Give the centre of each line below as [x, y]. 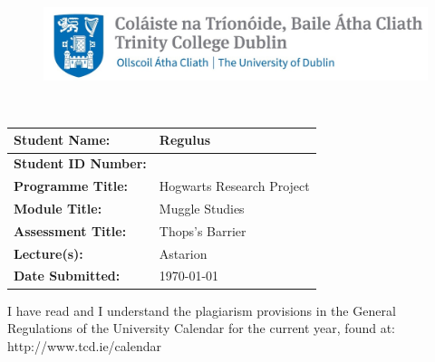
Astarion [183, 253]
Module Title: [58, 208]
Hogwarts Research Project [234, 186]
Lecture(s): [48, 253]
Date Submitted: [67, 276]
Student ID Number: [80, 163]
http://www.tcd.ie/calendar [85, 345]
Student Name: [62, 140]
